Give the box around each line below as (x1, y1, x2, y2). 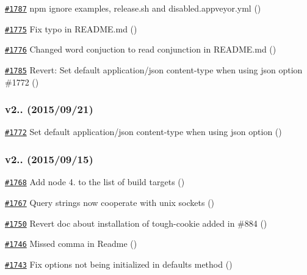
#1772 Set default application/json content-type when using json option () (5, 125, 282, 138)
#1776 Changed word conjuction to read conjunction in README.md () (5, 43, 276, 56)
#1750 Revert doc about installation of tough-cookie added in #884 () (5, 216, 267, 229)
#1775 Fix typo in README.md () (5, 22, 137, 35)
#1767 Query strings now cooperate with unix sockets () (5, 196, 215, 208)
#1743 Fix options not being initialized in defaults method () (5, 257, 233, 270)
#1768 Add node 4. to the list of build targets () (5, 175, 185, 188)
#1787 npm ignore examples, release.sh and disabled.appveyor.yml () (5, 2, 261, 14)
